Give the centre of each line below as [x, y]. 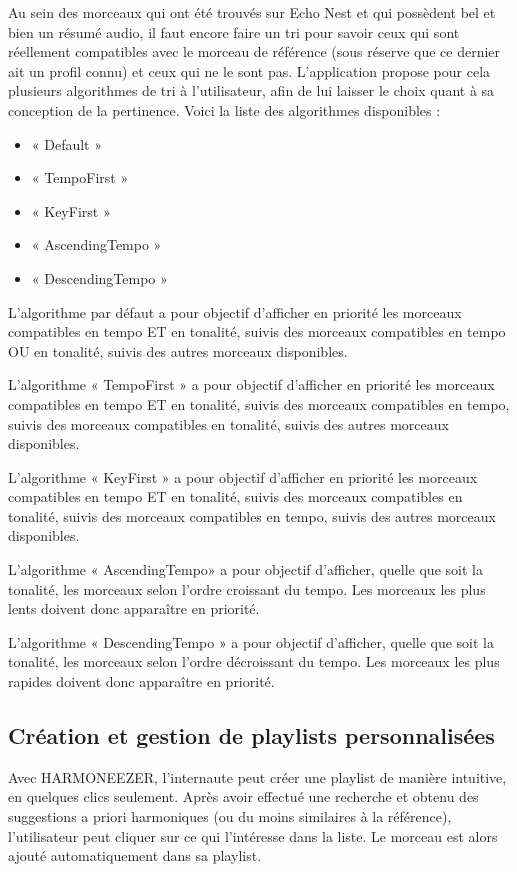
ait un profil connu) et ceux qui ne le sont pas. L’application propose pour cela [249, 70]
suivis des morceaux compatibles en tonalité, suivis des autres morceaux [228, 423]
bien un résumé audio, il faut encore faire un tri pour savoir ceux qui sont [234, 31]
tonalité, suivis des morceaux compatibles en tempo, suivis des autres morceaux [252, 515]
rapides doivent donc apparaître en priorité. [141, 681]
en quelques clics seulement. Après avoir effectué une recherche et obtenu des [243, 796]
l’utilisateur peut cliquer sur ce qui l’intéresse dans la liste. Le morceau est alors [253, 835]
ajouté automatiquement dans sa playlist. [135, 855]
